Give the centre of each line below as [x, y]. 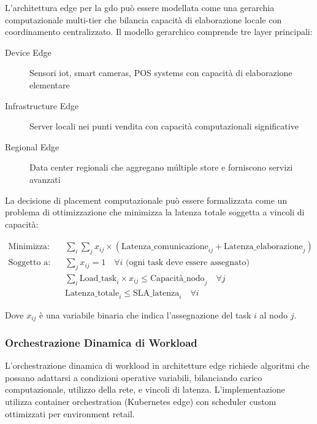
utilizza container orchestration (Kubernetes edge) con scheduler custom [141, 402]
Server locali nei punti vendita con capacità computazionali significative [164, 126]
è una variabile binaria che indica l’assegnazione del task [145, 314]
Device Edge [28, 52]
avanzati [45, 179]
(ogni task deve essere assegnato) [188, 263]
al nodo [274, 314]
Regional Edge [32, 146]
